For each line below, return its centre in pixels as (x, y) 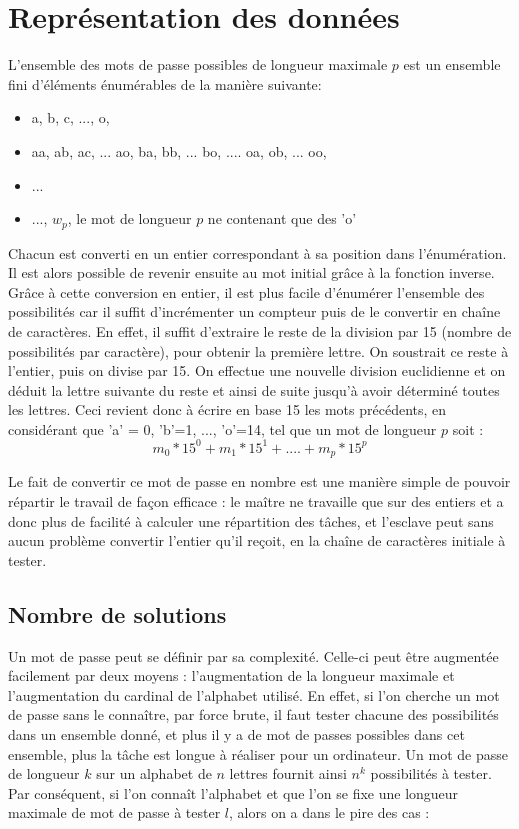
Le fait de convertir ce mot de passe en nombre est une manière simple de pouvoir (259, 481)
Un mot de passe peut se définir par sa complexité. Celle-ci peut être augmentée (253, 655)
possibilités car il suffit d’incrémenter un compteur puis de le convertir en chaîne (254, 311)
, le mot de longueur (129, 218)
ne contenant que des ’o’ (282, 218)
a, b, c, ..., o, (70, 117)
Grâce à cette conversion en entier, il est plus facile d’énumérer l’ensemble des (246, 291)
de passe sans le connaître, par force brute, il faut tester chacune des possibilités (253, 714)
